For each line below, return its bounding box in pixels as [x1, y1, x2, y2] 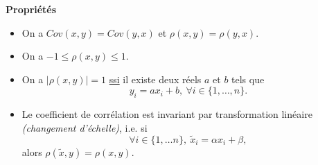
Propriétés [6, 2, 57, 16]
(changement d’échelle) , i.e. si [21, 120, 148, 134]
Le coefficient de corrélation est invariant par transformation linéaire [21, 107, 312, 121]
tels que [231, 71, 265, 86]
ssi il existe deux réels [109, 71, 202, 86]
